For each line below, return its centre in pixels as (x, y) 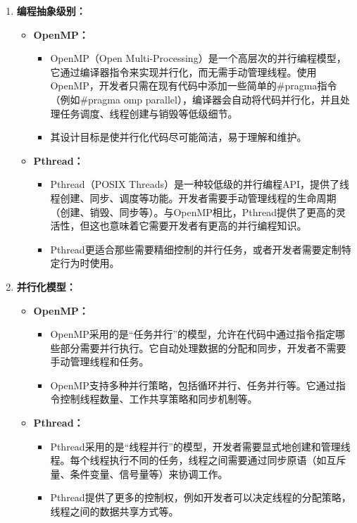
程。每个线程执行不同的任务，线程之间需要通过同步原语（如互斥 (198, 460)
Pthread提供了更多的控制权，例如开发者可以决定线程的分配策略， (201, 497)
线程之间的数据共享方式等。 (114, 511)
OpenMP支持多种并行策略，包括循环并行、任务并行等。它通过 (193, 385)
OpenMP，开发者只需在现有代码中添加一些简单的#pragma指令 (194, 86)
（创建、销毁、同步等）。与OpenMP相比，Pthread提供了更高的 (193, 212)
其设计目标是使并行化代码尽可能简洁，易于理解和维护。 (178, 137)
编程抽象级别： (51, 11)
